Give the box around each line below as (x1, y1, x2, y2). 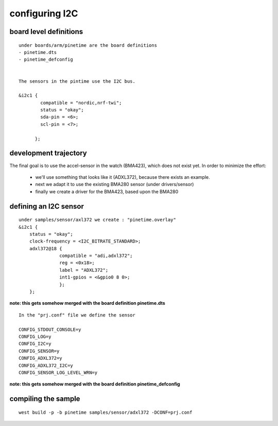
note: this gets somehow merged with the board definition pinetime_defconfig (9, 381, 180, 387)
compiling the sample (9, 395, 80, 403)
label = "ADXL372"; (59, 267, 109, 273)
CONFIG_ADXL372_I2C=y (19, 362, 73, 368)
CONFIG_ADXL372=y (19, 355, 62, 361)
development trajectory (9, 149, 87, 158)
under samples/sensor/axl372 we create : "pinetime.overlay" (19, 217, 176, 223)
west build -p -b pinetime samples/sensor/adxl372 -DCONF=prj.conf (19, 409, 193, 415)
